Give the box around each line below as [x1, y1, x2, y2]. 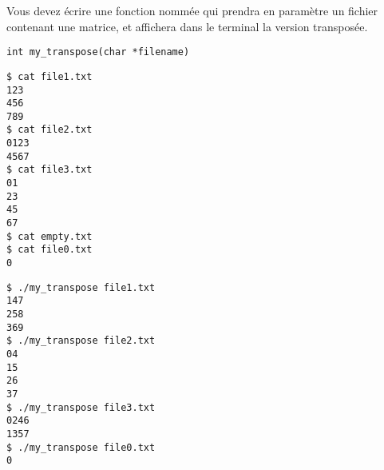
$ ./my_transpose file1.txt [6, 281, 156, 293]
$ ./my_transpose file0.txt [6, 441, 156, 453]
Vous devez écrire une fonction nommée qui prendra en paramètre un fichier [6, 2, 378, 18]
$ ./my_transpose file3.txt [6, 401, 156, 413]
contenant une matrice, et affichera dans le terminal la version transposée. [6, 18, 368, 34]
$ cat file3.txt [6, 164, 93, 176]
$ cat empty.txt [6, 230, 93, 242]
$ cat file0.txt [6, 244, 93, 256]
